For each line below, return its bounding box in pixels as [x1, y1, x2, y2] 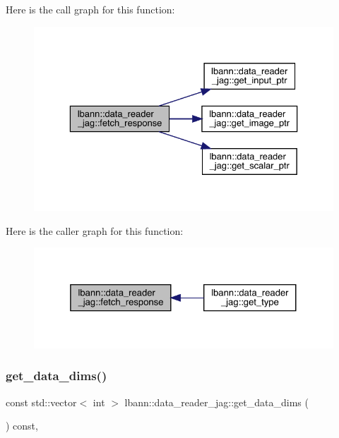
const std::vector [6, 394, 77, 409]
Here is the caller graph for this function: [6, 223, 184, 238]
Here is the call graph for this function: [6, 2, 175, 16]
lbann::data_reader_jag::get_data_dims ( [124, 394, 309, 409]
